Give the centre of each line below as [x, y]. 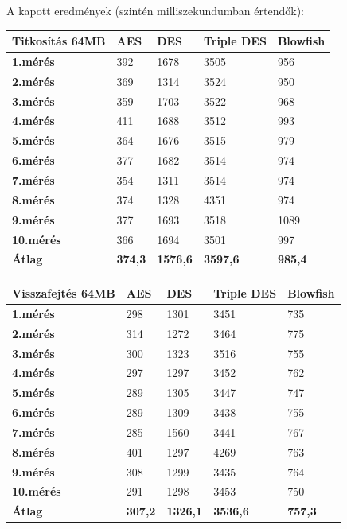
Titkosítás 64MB [59, 41]
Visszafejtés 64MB [64, 292]
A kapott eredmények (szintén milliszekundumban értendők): [155, 10]
